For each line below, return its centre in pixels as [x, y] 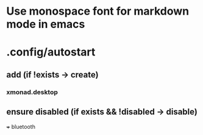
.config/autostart [51, 52]
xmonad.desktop [32, 92]
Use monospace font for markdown [98, 11]
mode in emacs [46, 24]
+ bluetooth [21, 126]
